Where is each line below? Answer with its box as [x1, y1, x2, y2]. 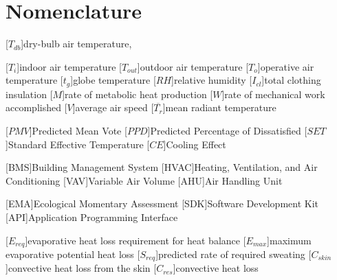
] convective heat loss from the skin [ [6, 261, 157, 275]
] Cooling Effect [163, 137, 226, 151]
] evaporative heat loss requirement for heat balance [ [25, 233, 246, 247]
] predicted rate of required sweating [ [155, 246, 312, 261]
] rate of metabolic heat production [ [62, 86, 213, 101]
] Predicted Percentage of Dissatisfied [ [147, 123, 307, 137]
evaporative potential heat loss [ [6, 246, 140, 261]
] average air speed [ [72, 100, 154, 115]
